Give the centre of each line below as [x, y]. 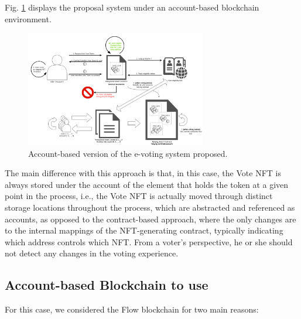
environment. [28, 18]
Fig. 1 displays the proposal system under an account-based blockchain [132, 7]
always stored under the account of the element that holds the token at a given [147, 184]
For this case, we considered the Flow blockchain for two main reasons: [132, 309]
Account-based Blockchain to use [107, 285]
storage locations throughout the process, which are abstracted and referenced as [150, 207]
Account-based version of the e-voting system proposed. [128, 153]
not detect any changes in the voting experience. [92, 253]
